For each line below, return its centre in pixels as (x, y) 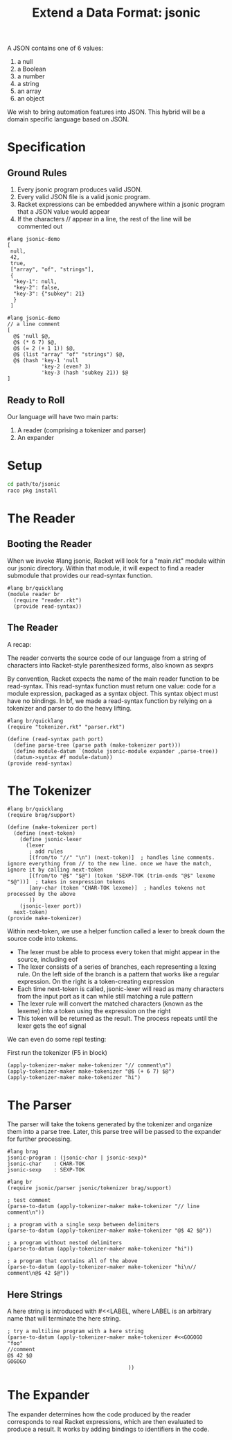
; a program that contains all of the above (72, 1261)
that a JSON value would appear (63, 212)
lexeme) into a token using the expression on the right (94, 1011)
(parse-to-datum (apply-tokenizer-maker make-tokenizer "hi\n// (102, 1267)
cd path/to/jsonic (34, 484)
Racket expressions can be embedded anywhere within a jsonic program (121, 204)
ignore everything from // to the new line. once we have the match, (110, 864)
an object (30, 99)
